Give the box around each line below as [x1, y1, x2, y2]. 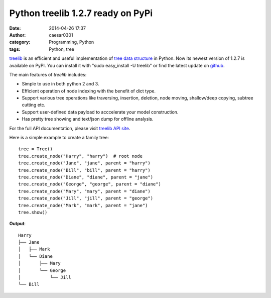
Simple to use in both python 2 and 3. [22, 81, 99, 87]
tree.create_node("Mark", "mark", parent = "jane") [18, 203, 148, 208]
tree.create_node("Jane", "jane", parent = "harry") [18, 160, 151, 166]
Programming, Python [49, 39, 94, 45]
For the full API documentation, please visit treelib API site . [9, 125, 130, 131]
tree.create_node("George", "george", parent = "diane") [18, 181, 162, 187]
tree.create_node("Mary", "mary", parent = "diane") [18, 188, 151, 194]
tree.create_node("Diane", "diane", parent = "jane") [18, 174, 153, 180]
